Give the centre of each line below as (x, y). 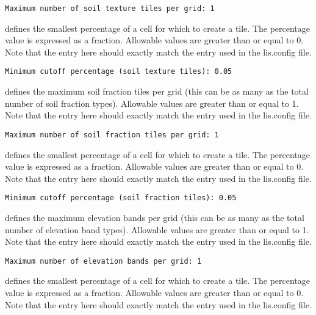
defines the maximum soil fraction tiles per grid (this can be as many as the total (157, 91)
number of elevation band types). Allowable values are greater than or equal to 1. (157, 229)
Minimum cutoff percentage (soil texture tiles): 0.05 (119, 72)
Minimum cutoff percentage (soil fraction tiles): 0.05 (121, 198)
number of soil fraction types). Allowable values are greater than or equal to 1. (152, 103)
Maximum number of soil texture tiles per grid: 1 (110, 9)
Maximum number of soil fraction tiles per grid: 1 (112, 135)
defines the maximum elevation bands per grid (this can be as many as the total (155, 217)
